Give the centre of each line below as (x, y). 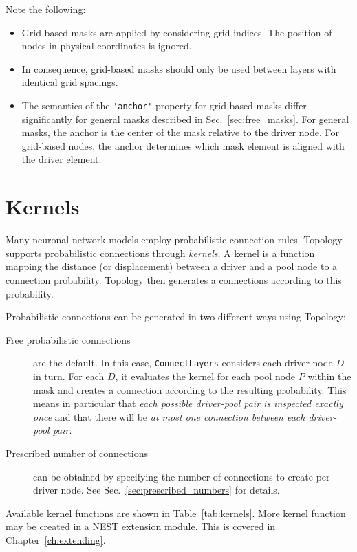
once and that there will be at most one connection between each (169, 416)
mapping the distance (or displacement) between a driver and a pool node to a (172, 266)
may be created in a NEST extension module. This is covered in (141, 526)
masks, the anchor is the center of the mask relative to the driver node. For (180, 132)
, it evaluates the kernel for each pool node (205, 376)
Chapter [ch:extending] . (56, 539)
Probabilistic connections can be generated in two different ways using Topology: (176, 317)
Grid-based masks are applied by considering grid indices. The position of (177, 32)
